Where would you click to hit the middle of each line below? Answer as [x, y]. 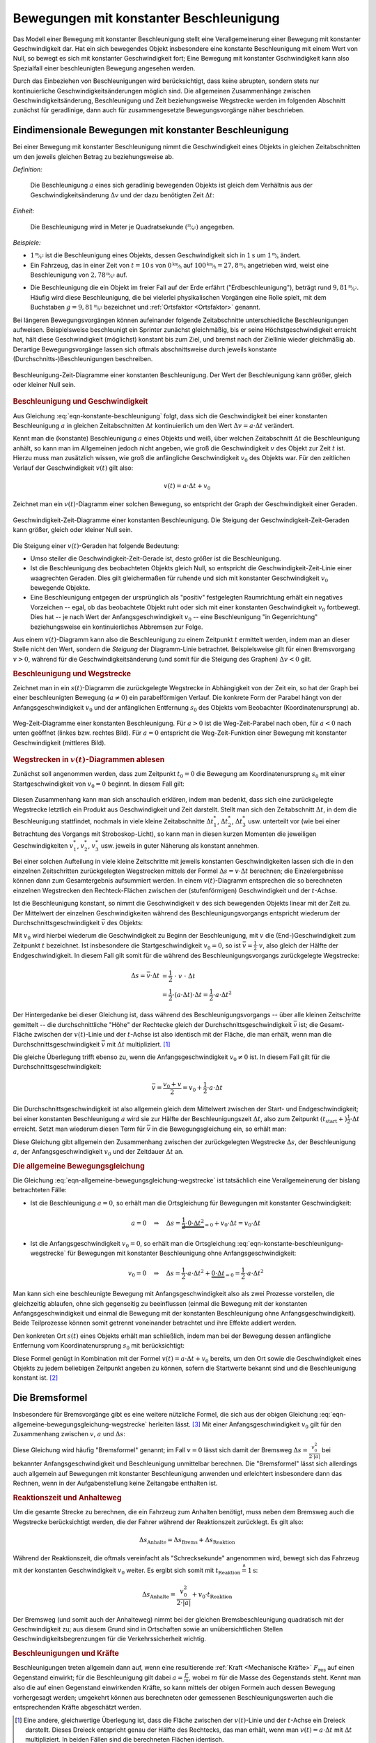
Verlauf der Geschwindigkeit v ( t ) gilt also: [73, 468]
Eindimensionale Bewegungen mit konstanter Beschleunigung [151, 130]
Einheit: [24, 211]
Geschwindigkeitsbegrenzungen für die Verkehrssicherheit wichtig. [110, 1639]
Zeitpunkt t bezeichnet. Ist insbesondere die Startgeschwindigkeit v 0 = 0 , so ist [127, 946]
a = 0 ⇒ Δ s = [156, 1223]
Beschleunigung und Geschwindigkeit [80, 402]
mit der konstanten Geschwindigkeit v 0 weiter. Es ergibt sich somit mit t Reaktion [127, 1571]
